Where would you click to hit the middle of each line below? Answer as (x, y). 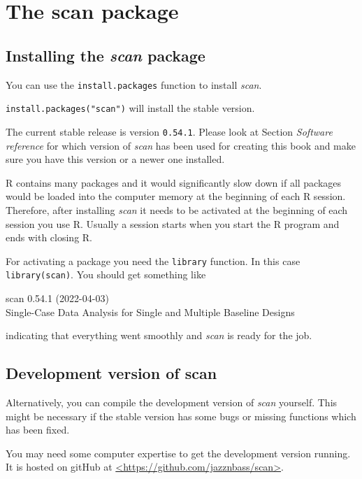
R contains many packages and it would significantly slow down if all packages (174, 182)
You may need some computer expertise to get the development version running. (178, 453)
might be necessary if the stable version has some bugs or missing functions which (181, 416)
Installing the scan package (106, 55)
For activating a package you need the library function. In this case (153, 260)
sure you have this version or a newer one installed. (115, 159)
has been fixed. (38, 430)
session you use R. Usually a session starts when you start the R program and (173, 223)
